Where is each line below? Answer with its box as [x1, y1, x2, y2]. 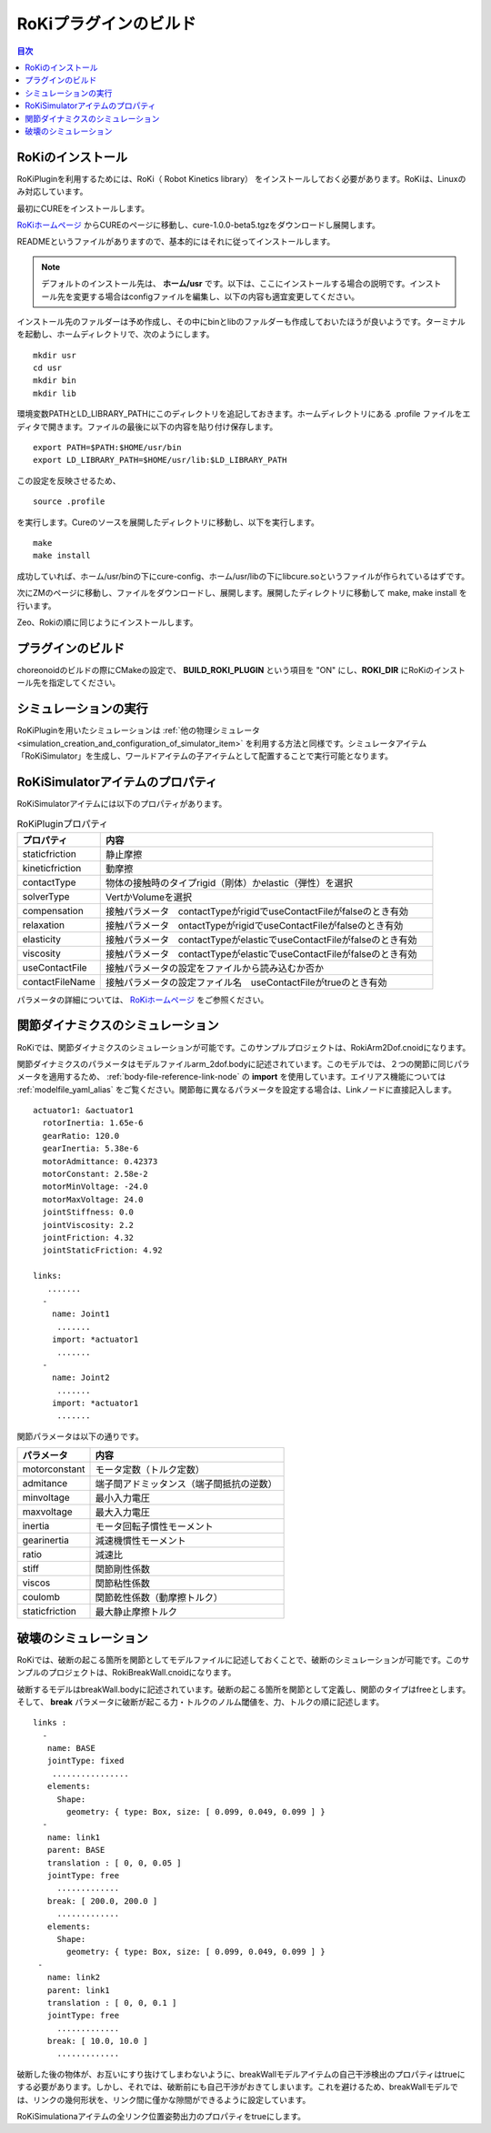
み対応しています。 [16, 186, 88, 197]
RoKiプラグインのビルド [16, 14, 197, 34]
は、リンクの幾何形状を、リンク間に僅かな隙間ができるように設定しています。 [16, 2094, 311, 2105]
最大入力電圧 [95, 1506, 150, 1519]
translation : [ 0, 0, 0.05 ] [46, 1857, 182, 1868]
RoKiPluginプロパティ [16, 818, 109, 830]
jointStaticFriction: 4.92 [42, 1245, 163, 1255]
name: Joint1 [51, 1309, 110, 1319]
